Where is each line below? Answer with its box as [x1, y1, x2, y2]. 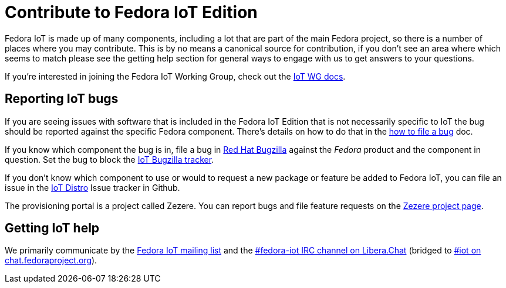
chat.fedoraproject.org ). [5, 255, 97, 266]
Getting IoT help [5, 221, 100, 236]
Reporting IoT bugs [5, 91, 119, 107]
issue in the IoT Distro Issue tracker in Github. [5, 182, 180, 193]
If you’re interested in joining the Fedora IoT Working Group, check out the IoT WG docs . [5, 71, 346, 81]
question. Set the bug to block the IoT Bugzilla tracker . [5, 154, 214, 164]
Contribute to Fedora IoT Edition [5, 2, 258, 22]
